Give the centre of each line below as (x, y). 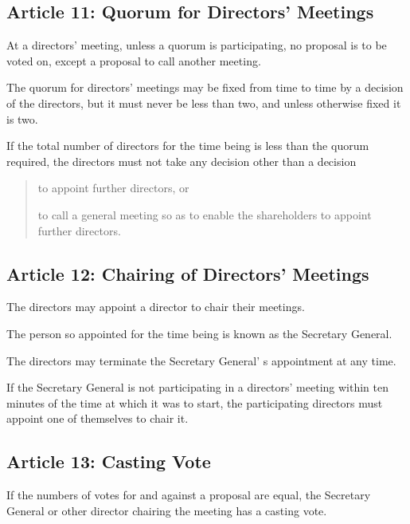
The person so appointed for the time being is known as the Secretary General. (199, 333)
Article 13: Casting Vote (109, 461)
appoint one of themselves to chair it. (98, 418)
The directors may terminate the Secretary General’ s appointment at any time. (201, 360)
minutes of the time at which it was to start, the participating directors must (195, 402)
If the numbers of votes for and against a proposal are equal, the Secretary (189, 495)
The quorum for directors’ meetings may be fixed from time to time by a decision (205, 87)
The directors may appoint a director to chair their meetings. (156, 307)
